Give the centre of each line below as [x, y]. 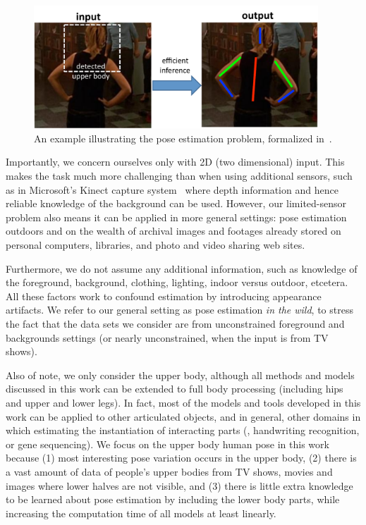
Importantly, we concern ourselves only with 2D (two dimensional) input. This [175, 162]
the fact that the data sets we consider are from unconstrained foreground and [175, 323]
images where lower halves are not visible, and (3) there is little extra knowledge [179, 485]
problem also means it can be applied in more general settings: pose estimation [176, 217]
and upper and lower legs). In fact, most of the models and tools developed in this [183, 402]
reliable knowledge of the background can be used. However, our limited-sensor [176, 203]
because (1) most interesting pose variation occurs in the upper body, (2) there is [181, 458]
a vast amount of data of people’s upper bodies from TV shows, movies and [169, 471]
